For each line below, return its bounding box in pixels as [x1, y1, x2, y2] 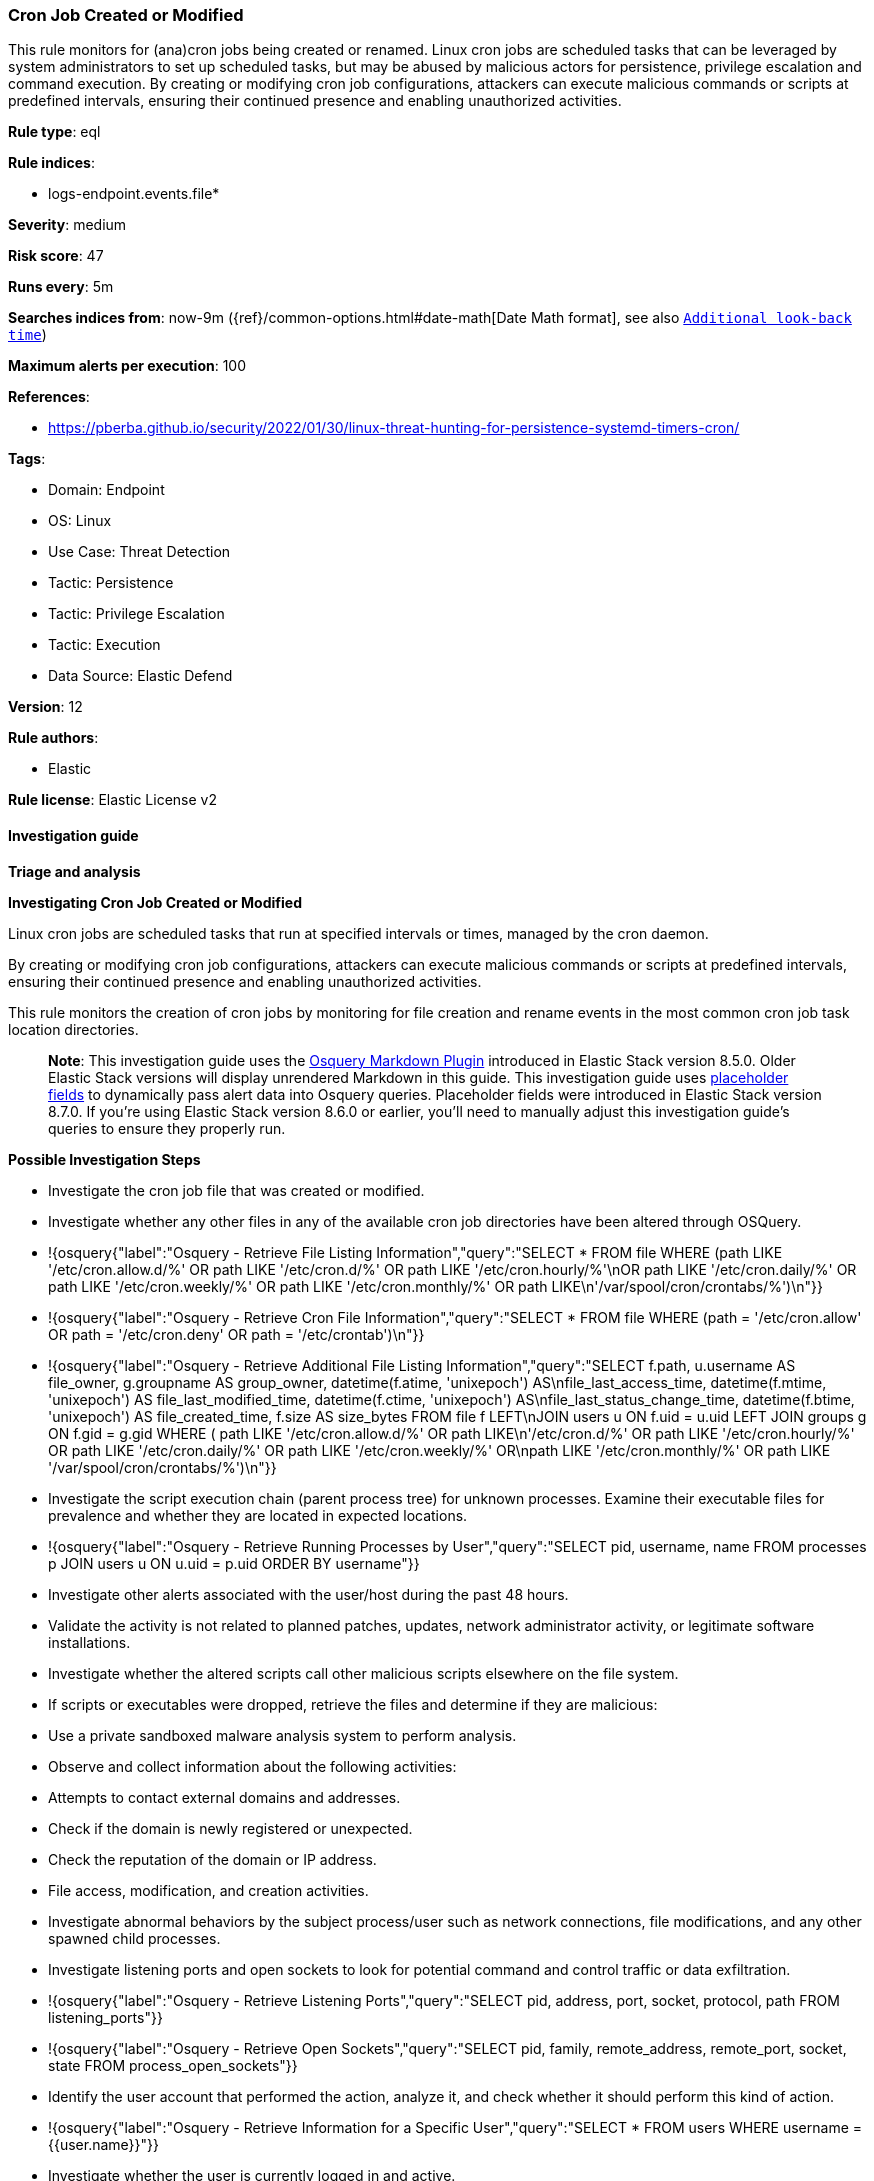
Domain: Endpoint [48, 481, 165, 499]
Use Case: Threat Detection [48, 543, 231, 561]
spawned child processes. [48, 1929, 221, 1947]
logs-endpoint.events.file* [48, 185, 220, 203]
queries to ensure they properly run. [48, 1119, 286, 1137]
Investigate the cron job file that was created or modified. [48, 1181, 425, 1199]
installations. [48, 1633, 131, 1651]
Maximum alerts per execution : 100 [8, 357, 247, 375]
